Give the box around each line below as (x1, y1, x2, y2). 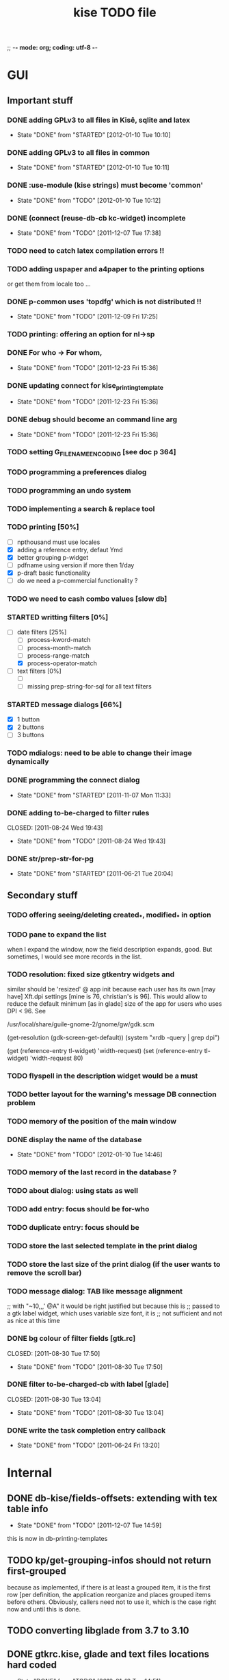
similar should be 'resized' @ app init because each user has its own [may (7, 985, 216, 993)
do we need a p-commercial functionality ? (16, 577, 138, 585)
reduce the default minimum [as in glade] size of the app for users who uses (7, 1000, 222, 1008)
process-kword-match (27, 636, 91, 644)
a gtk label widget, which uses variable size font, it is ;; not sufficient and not (7, 1309, 223, 1318)
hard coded (7, 1659, 57, 1670)
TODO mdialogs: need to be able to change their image (7, 748, 193, 758)
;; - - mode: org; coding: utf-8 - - (7, 43, 98, 52)
